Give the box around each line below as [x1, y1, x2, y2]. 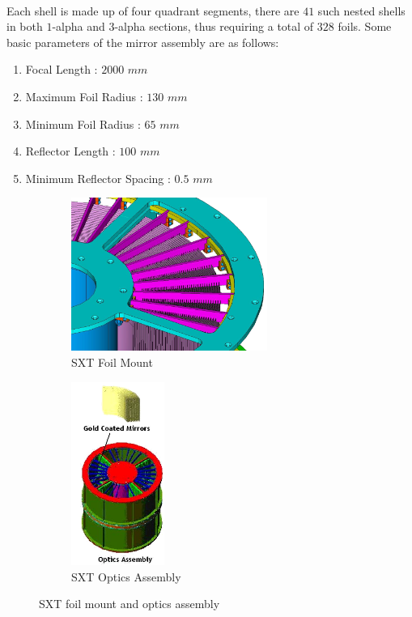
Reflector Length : [25, 143, 116, 160]
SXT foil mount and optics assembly [39, 595, 220, 612]
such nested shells [317, 2, 406, 19]
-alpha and [52, 18, 105, 35]
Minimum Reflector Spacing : [25, 169, 171, 186]
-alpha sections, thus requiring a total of [114, 18, 314, 35]
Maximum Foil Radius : [25, 87, 143, 104]
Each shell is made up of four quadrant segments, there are [6, 2, 299, 19]
